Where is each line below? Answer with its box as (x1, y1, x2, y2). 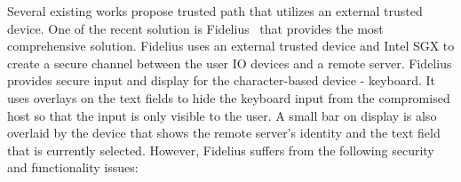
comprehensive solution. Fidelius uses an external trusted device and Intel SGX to (7, 36, 455, 55)
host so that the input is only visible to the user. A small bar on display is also (7, 106, 437, 124)
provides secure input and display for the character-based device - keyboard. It (7, 71, 435, 90)
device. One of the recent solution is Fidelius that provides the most (7, 19, 384, 37)
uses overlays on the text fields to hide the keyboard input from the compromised (7, 88, 450, 107)
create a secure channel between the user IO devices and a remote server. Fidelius (7, 53, 452, 72)
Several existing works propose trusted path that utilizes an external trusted (7, 2, 423, 20)
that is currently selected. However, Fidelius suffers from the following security (7, 140, 434, 159)
